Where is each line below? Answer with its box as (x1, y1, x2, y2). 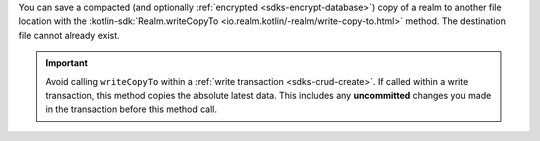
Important (45, 57, 89, 69)
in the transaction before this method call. (45, 103, 217, 115)
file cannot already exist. (18, 29, 120, 41)
